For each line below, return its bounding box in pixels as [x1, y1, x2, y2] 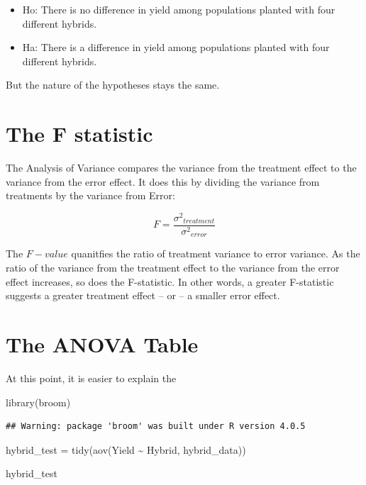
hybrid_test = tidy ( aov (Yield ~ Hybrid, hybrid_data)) [6, 442, 246, 457]
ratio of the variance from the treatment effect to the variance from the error [6, 260, 340, 275]
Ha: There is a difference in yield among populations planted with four [22, 40, 330, 55]
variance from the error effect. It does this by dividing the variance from [6, 174, 320, 189]
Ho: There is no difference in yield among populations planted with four [22, 2, 335, 16]
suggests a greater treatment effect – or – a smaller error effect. [6, 288, 280, 303]
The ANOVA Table [6, 330, 199, 359]
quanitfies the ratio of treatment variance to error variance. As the [71, 246, 360, 261]
